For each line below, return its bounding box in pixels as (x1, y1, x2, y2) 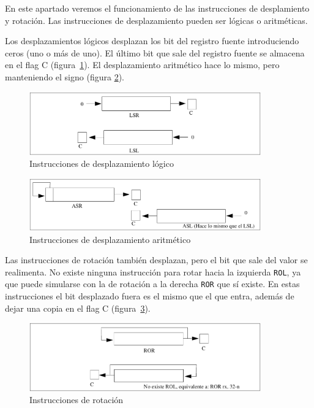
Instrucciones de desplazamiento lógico (29, 157, 174, 170)
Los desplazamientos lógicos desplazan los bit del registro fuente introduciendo (5, 34, 299, 47)
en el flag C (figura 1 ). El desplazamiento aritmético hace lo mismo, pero (5, 58, 280, 71)
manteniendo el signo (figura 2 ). (5, 70, 124, 83)
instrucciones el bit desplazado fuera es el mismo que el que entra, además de (5, 290, 294, 302)
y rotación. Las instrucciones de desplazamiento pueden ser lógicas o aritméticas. (5, 13, 308, 26)
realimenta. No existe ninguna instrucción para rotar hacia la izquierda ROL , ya (5, 265, 301, 278)
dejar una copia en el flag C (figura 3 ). (5, 301, 151, 314)
